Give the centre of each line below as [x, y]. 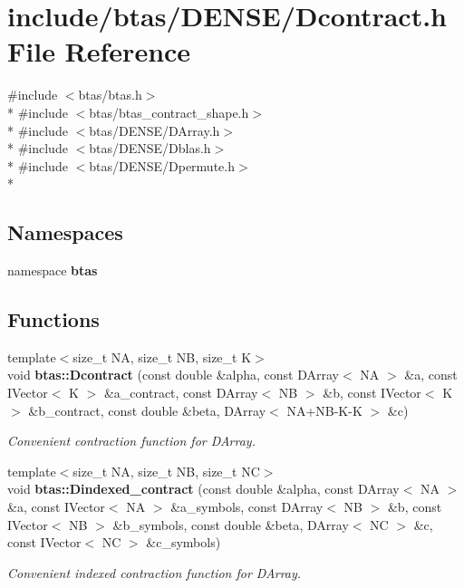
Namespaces [65, 232]
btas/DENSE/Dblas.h [150, 148]
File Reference [99, 51]
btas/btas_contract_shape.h [169, 112]
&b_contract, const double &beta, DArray [147, 410]
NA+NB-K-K [324, 410]
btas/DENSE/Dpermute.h [162, 165]
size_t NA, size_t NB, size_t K [162, 357]
